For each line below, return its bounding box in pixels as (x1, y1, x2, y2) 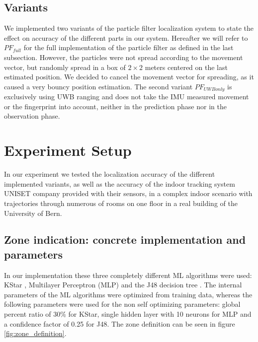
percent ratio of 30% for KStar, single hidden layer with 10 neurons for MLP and (4, 309, 252, 319)
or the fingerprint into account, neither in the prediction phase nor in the (4, 101, 227, 111)
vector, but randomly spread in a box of (4, 62, 126, 72)
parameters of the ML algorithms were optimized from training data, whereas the (4, 289, 253, 299)
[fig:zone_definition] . (4, 328, 67, 339)
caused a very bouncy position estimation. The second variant (4, 81, 193, 91)
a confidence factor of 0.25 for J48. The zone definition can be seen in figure (4, 318, 235, 329)
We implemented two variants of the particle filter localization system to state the (4, 23, 254, 33)
